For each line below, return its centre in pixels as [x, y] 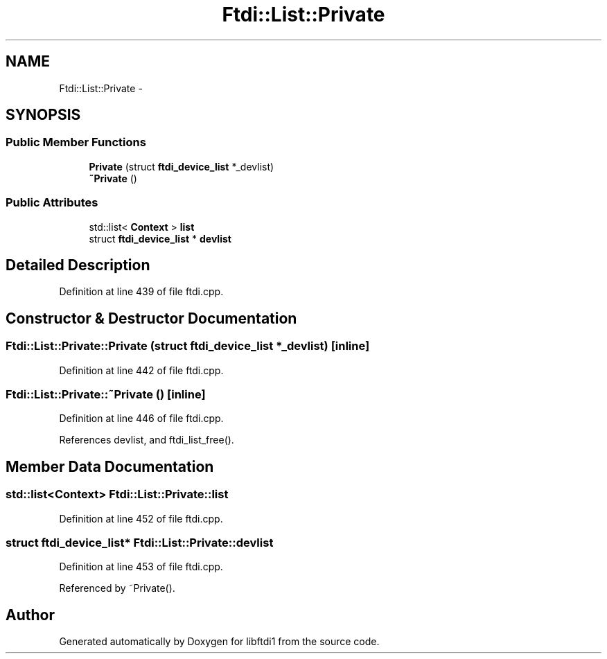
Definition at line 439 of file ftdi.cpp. [141, 292]
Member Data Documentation [110, 466]
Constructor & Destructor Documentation [151, 318]
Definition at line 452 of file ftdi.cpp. [141, 518]
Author [30, 615]
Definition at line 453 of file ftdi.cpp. [141, 567]
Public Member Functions [76, 142]
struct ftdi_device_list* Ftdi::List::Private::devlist [140, 542]
